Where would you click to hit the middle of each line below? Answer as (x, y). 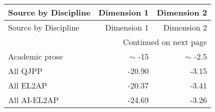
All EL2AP (28, 85)
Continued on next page (165, 42)
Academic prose (36, 56)
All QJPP (25, 71)
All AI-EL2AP (34, 100)
